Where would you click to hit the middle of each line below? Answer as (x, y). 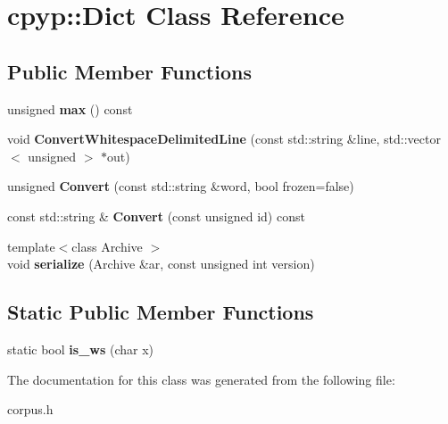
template (31, 246)
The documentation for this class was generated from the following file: (201, 379)
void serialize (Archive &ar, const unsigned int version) (161, 264)
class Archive (107, 246)
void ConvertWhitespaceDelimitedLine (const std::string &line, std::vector (224, 139)
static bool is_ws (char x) (81, 349)
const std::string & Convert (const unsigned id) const (156, 216)
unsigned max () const (70, 108)
